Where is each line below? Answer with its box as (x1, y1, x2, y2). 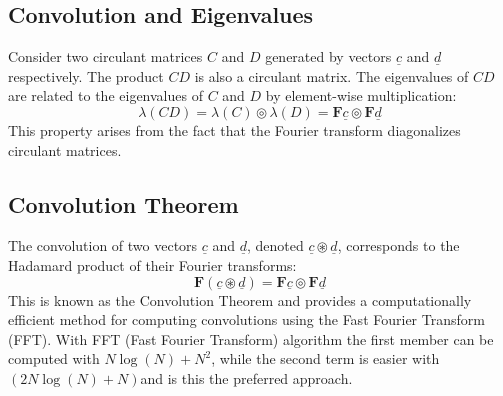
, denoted (247, 235, 304, 256)
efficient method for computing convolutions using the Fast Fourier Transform (8, 309, 485, 330)
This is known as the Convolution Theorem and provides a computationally (8, 289, 472, 310)
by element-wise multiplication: (265, 85, 457, 106)
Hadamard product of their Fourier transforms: (8, 254, 297, 275)
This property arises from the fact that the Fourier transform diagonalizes (8, 119, 461, 140)
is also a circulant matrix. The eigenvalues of (194, 65, 469, 86)
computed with (8, 348, 100, 369)
